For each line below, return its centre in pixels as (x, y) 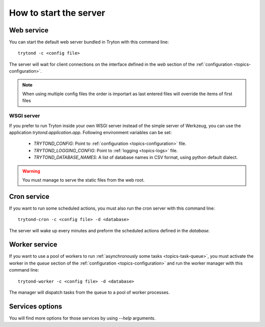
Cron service (29, 196)
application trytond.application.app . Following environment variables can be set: (90, 132)
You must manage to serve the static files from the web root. (83, 180)
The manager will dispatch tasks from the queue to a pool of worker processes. (89, 293)
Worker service (33, 245)
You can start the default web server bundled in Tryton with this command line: (89, 42)
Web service (29, 30)
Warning (31, 171)
